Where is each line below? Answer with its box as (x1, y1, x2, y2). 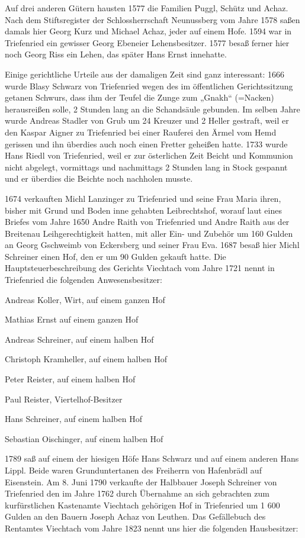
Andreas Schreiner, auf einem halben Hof (5, 333, 154, 345)
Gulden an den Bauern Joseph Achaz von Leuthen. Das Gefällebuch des (5, 510, 266, 523)
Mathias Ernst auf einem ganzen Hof (5, 313, 139, 326)
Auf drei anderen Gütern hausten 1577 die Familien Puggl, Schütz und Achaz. (5, 2, 288, 14)
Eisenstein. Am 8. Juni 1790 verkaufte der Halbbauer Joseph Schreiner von (5, 475, 277, 488)
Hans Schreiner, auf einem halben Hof (5, 413, 142, 425)
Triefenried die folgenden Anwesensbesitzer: (5, 273, 162, 286)
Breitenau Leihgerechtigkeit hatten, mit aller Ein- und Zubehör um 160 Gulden (5, 227, 293, 239)
